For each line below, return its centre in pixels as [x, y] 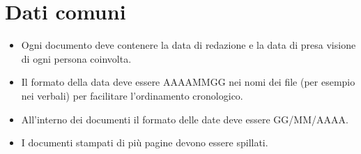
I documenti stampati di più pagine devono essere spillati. [145, 143]
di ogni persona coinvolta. [76, 58]
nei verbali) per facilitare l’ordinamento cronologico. [132, 95]
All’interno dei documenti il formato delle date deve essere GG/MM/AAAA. [185, 119]
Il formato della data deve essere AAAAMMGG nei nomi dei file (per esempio [188, 82]
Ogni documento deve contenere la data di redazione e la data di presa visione [189, 45]
